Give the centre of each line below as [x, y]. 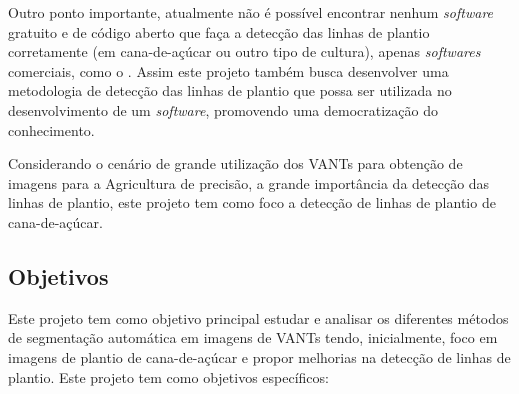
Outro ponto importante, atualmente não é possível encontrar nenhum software [251, 12]
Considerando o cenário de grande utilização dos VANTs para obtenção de [235, 163]
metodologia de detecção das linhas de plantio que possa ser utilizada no [230, 90]
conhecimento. [51, 129]
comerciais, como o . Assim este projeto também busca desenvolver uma [228, 70]
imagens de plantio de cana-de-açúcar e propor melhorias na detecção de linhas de [259, 356]
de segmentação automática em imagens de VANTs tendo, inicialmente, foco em [253, 337]
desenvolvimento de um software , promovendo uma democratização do [223, 109]
